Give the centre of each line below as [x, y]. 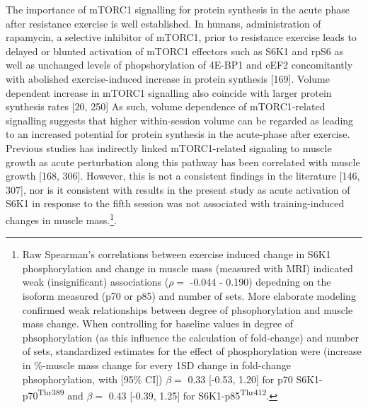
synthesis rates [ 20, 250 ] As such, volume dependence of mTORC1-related [166, 106]
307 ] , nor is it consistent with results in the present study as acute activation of [178, 189]
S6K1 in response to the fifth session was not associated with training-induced [175, 203]
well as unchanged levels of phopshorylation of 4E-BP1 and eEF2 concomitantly [179, 65]
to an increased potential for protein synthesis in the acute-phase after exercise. [178, 134]
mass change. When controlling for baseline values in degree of [158, 324]
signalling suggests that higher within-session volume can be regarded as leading [180, 120]
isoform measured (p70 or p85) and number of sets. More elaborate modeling [189, 295]
